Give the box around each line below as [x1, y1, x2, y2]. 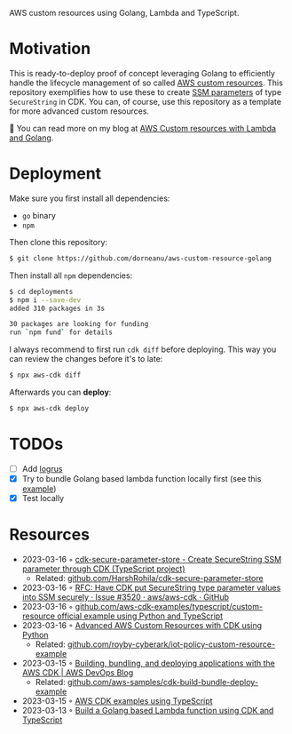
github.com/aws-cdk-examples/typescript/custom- [75, 601, 264, 611]
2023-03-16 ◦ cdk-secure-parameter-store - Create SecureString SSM [21, 554, 282, 564]
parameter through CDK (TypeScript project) [21, 563, 185, 574]
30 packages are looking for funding [9, 320, 149, 329]
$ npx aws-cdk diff [9, 371, 82, 380]
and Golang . [9, 132, 54, 143]
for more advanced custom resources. [9, 106, 149, 116]
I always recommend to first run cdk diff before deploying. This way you [9, 344, 277, 355]
